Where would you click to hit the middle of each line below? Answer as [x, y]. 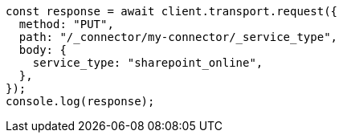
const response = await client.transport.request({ [172, 11]
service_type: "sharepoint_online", [148, 63]
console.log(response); [80, 101]
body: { [43, 50]
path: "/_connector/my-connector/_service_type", [178, 37]
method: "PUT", [66, 24]
